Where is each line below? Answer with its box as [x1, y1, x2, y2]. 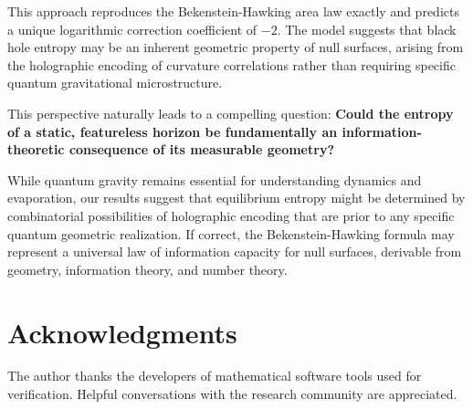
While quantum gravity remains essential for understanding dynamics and [7, 170, 422, 189]
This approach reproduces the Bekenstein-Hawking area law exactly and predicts [7, 2, 459, 20]
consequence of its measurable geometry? [68, 140, 334, 159]
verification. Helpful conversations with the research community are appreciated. [7, 384, 457, 404]
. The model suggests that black [277, 19, 457, 38]
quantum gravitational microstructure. [7, 73, 223, 92]
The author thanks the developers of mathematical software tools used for [7, 366, 422, 385]
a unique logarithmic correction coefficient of [7, 19, 258, 38]
